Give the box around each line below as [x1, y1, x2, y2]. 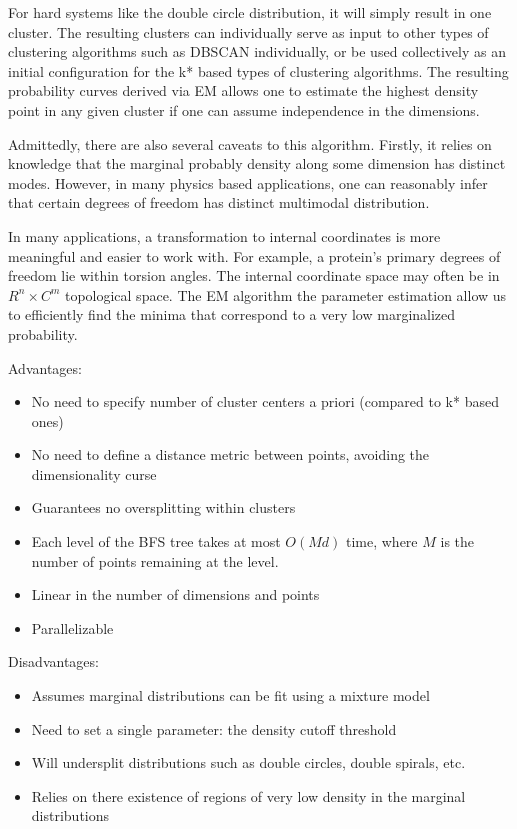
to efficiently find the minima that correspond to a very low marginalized [8, 304, 456, 325]
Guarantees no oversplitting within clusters [31, 497, 296, 518]
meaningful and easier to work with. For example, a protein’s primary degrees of [8, 245, 501, 266]
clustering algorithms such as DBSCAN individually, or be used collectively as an [8, 41, 506, 62]
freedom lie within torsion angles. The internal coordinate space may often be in [8, 265, 500, 286]
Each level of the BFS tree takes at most [31, 531, 281, 552]
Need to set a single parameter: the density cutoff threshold [31, 718, 397, 739]
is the [440, 531, 475, 552]
